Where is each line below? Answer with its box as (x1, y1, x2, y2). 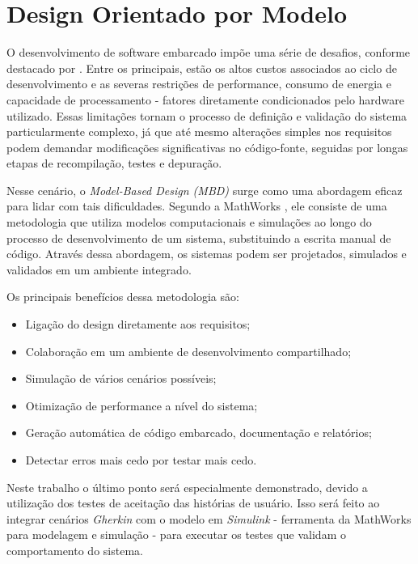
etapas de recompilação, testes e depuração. (6, 155, 222, 172)
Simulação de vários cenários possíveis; (25, 370, 217, 387)
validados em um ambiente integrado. (6, 261, 192, 278)
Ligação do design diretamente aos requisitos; (25, 316, 251, 333)
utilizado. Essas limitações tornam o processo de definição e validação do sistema (6, 107, 407, 124)
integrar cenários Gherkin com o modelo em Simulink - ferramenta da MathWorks (6, 510, 412, 527)
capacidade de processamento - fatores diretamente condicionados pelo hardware (6, 91, 405, 108)
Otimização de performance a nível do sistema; (25, 396, 258, 413)
